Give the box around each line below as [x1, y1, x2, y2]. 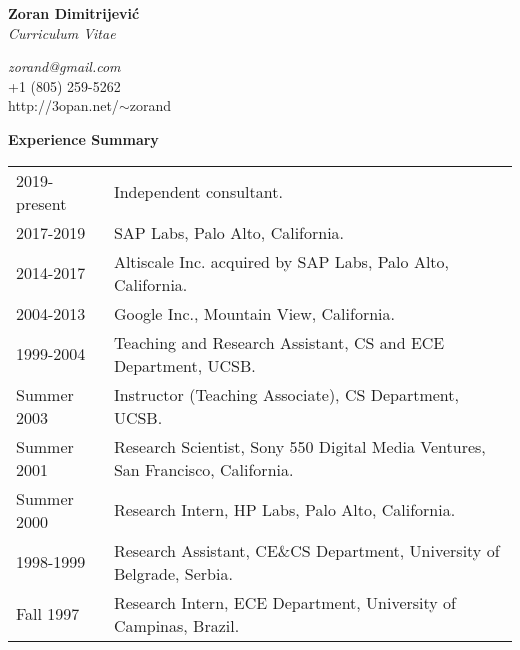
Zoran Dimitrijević [8, 3, 140, 23]
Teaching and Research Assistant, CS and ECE [113, 330, 445, 354]
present [16, 191, 67, 215]
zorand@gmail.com [8, 56, 121, 77]
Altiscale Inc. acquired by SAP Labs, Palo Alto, [113, 249, 449, 273]
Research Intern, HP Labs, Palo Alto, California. [113, 498, 456, 522]
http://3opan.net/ [8, 95, 119, 116]
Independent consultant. [113, 180, 283, 204]
